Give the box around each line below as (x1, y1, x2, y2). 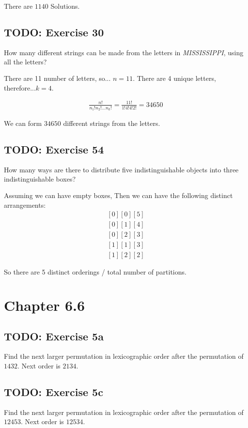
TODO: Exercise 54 (4, 141, 104, 156)
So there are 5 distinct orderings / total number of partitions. (4, 267, 186, 277)
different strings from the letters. (63, 118, 160, 128)
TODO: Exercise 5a (4, 328, 104, 343)
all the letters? (4, 57, 47, 67)
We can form (4, 118, 42, 128)
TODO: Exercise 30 (4, 24, 104, 39)
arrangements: (4, 199, 46, 210)
